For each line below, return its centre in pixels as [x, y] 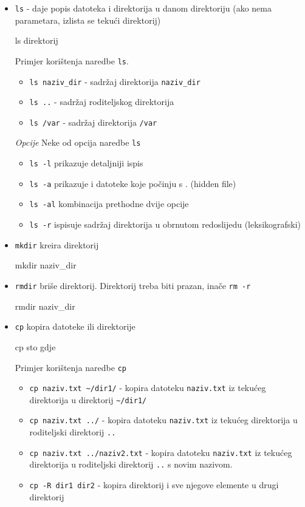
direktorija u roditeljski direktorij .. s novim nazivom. [131, 464]
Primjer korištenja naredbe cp [70, 367]
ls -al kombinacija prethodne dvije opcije [109, 204]
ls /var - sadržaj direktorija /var [93, 122]
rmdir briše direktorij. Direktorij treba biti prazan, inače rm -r [133, 285]
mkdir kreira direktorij [57, 244]
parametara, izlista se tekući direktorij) [88, 20]
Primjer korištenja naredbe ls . [72, 60]
